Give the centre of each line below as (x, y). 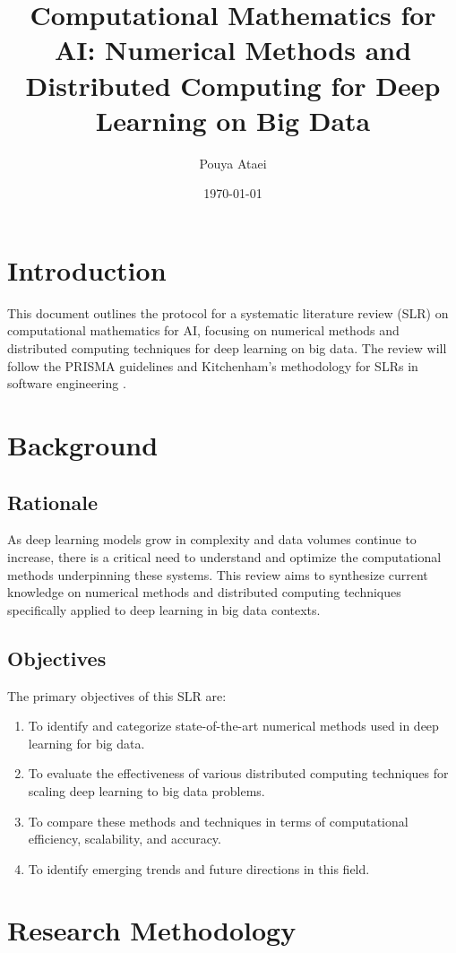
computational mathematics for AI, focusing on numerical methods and (203, 330)
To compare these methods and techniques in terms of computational (218, 821)
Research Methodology (152, 930)
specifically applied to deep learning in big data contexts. (164, 609)
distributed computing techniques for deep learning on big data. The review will (227, 348)
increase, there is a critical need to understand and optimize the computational (224, 556)
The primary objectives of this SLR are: (117, 695)
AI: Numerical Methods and (233, 50)
